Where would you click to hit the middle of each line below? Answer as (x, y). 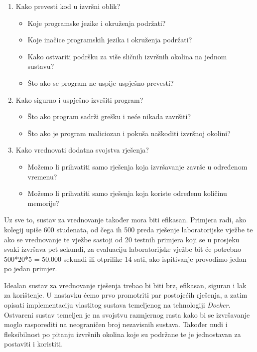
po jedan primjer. (31, 268)
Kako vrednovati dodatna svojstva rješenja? (82, 150)
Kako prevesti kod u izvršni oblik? (68, 6)
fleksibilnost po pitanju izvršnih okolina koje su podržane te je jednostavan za (123, 334)
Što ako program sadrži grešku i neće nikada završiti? (109, 116)
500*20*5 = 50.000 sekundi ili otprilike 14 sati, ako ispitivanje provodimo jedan (125, 259)
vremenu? (42, 176)
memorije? (43, 203)
